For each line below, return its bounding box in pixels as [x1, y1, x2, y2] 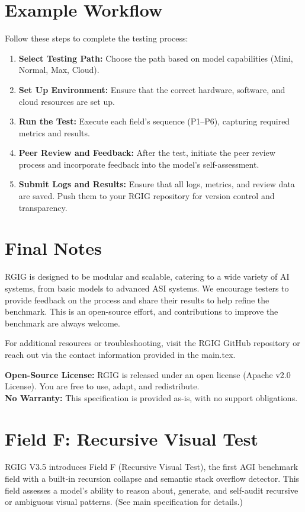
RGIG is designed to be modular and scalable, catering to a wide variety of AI [5, 270, 290, 283]
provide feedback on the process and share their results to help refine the [5, 293, 269, 306]
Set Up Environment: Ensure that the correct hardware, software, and [18, 83, 285, 95]
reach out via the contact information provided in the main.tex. [5, 348, 236, 360]
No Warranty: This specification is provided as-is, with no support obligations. [5, 391, 298, 404]
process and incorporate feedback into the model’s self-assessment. [18, 158, 259, 170]
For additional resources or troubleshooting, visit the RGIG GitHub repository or [5, 337, 300, 349]
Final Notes [5, 236, 102, 260]
